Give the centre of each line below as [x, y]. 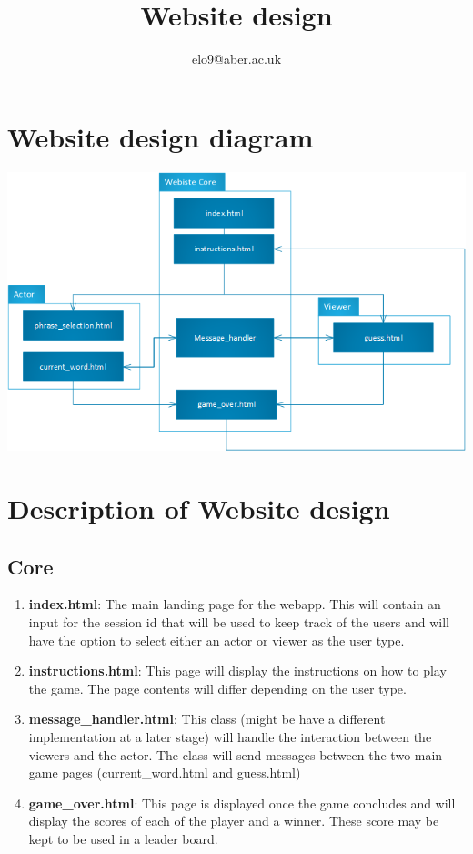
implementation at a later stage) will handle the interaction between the [230, 737]
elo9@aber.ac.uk [236, 59]
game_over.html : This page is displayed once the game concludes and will [242, 803]
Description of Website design [199, 508]
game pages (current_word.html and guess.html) [165, 773]
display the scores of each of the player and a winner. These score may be [234, 821]
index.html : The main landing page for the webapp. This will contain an [235, 604]
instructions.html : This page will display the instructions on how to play [237, 671]
